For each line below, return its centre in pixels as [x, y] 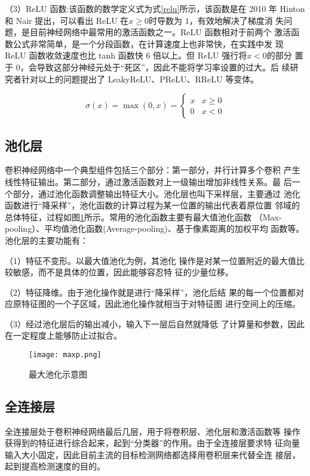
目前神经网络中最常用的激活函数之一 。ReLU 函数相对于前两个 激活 [160, 32]
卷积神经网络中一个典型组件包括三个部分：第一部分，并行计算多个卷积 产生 [153, 170]
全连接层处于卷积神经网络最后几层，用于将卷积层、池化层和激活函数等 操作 [153, 431]
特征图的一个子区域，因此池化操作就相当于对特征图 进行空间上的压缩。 [161, 304]
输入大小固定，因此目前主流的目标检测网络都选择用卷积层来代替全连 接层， [153, 454]
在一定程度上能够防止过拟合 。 [63, 335]
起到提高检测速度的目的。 [55, 466]
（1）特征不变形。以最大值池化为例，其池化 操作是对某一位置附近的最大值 [151, 260]
